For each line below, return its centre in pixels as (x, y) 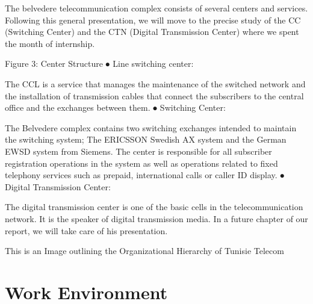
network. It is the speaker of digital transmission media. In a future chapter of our (156, 218)
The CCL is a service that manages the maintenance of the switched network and (155, 83)
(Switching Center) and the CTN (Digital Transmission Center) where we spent (152, 32)
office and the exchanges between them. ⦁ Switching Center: (115, 107)
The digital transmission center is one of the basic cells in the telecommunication (154, 207)
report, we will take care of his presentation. (86, 230)
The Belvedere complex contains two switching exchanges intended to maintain (151, 127)
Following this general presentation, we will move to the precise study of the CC (153, 20)
